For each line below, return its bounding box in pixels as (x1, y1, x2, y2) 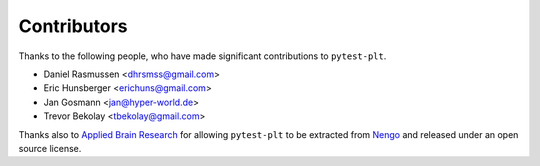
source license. (18, 142, 82, 154)
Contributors (18, 15, 129, 37)
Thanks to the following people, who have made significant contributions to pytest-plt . (18, 50, 387, 62)
